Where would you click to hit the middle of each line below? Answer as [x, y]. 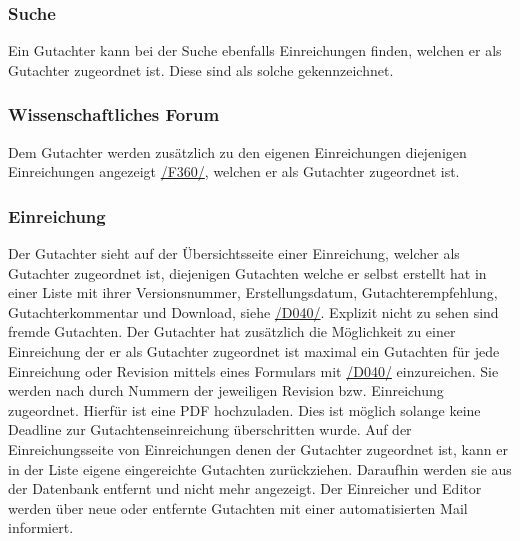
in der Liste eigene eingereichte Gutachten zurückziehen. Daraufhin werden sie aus [260, 468]
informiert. [41, 527]
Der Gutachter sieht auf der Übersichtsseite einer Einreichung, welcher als [234, 253]
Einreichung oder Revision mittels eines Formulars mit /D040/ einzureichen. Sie [253, 370]
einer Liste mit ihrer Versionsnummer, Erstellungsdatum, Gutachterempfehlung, [253, 292]
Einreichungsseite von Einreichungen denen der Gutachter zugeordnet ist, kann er [258, 448]
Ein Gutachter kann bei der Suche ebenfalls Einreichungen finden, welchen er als [255, 50]
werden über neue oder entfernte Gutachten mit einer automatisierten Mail [238, 507]
